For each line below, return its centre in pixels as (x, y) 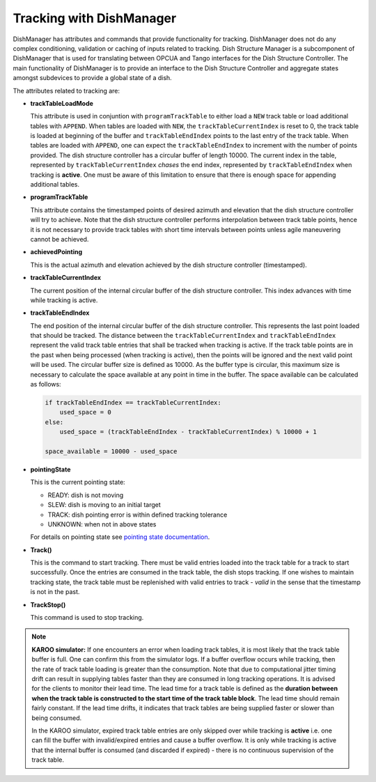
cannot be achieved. (60, 239)
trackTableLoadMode (62, 103)
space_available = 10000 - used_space (111, 451)
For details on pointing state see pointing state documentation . (120, 537)
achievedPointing (56, 252)
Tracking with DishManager (95, 18)
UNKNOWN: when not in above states (102, 524)
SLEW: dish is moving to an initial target (104, 505)
